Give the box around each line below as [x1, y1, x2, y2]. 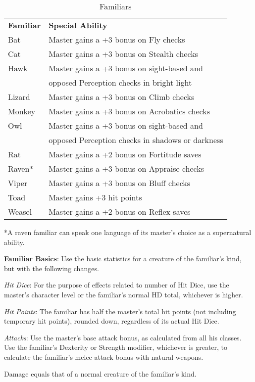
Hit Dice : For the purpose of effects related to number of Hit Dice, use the [4, 280, 229, 290]
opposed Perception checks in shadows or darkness [49, 134, 223, 145]
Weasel [8, 206, 32, 217]
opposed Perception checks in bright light [49, 77, 192, 88]
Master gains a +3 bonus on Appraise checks [49, 163, 204, 174]
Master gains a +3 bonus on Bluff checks [49, 177, 191, 189]
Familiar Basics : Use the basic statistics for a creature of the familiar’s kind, [4, 253, 242, 264]
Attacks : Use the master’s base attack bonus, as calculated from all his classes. [4, 332, 242, 342]
